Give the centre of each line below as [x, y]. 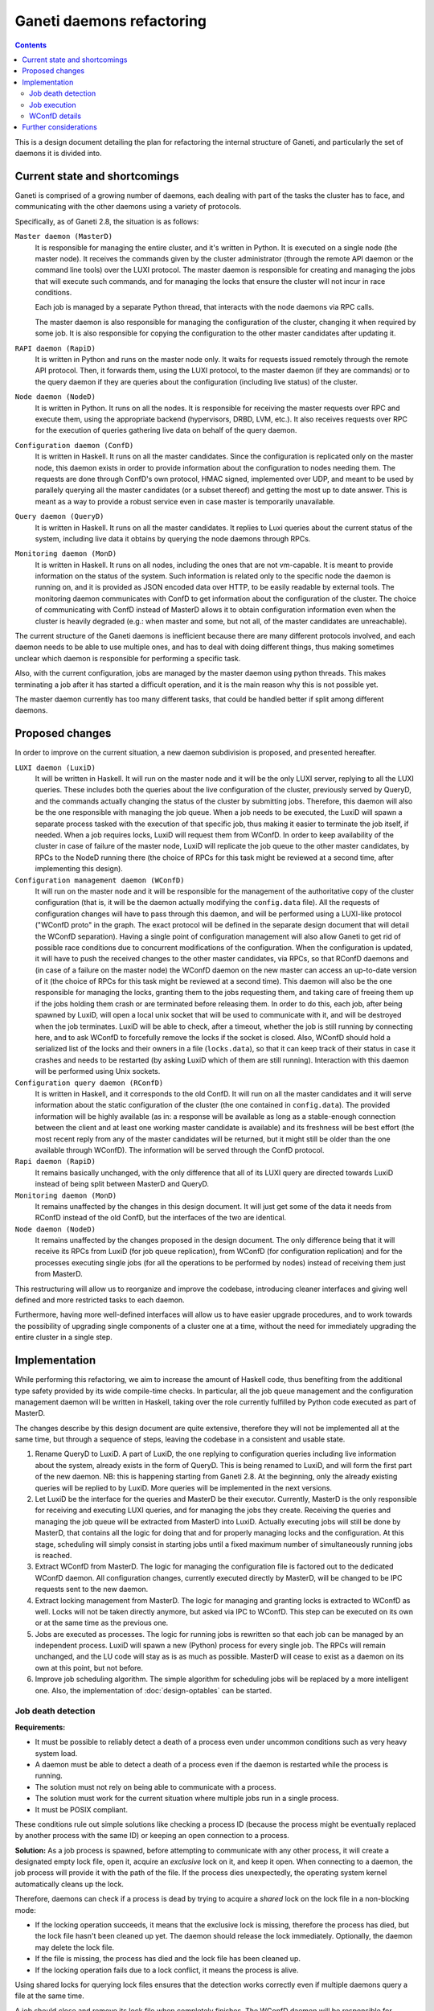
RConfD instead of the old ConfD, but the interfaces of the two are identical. [161, 1218]
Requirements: [40, 1727]
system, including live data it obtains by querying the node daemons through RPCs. [173, 538]
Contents [31, 45]
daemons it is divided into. [58, 154]
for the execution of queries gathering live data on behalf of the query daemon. [166, 430]
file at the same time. [49, 1996]
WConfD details [55, 116]
